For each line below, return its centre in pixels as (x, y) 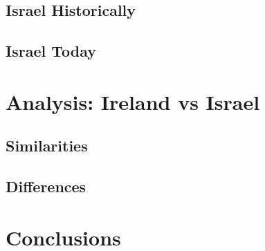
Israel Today (51, 51)
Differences (46, 186)
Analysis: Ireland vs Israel (133, 101)
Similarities (47, 146)
